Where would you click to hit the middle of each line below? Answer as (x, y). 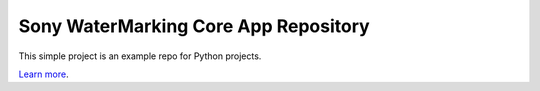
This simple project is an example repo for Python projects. (140, 56)
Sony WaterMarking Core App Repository (194, 26)
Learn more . (43, 74)
